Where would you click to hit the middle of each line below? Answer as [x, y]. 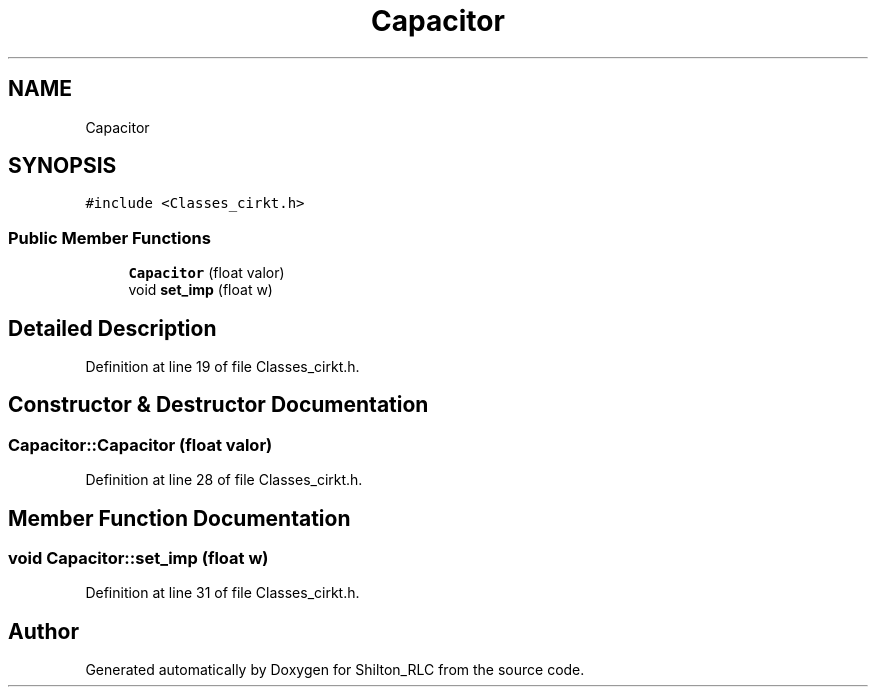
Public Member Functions [109, 237]
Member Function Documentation [179, 518]
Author [43, 631]
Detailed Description [112, 328]
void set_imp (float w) [200, 290]
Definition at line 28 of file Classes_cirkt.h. [224, 480]
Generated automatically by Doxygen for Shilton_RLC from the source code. [335, 670]
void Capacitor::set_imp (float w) [138, 558]
